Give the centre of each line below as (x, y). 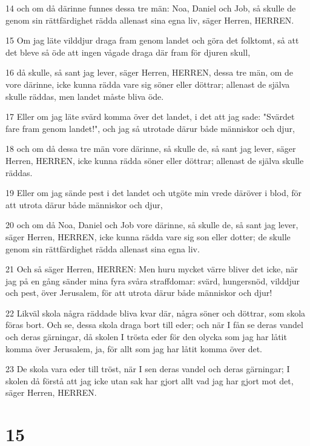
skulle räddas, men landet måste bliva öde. (85, 96)
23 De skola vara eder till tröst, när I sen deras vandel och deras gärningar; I (148, 369)
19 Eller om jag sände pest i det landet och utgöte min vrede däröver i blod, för (153, 193)
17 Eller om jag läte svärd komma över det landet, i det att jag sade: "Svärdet (150, 116)
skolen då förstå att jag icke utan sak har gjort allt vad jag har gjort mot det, (150, 380)
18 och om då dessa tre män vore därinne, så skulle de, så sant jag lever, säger (151, 149)
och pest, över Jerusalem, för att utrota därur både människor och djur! (139, 293)
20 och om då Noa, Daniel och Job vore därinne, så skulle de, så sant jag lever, (152, 225)
